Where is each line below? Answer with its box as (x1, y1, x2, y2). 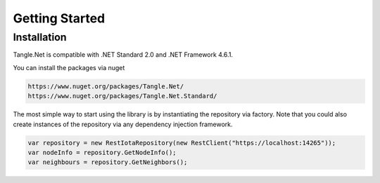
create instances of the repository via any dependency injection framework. (13, 120, 233, 128)
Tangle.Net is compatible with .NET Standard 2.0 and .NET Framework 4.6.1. (13, 50, 234, 59)
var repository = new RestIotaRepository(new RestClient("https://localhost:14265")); (27, 139, 336, 147)
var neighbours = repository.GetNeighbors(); (27, 158, 188, 166)
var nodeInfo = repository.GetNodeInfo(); (27, 148, 177, 156)
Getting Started (13, 11, 106, 26)
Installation (13, 31, 67, 43)
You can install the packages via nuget (13, 63, 125, 72)
